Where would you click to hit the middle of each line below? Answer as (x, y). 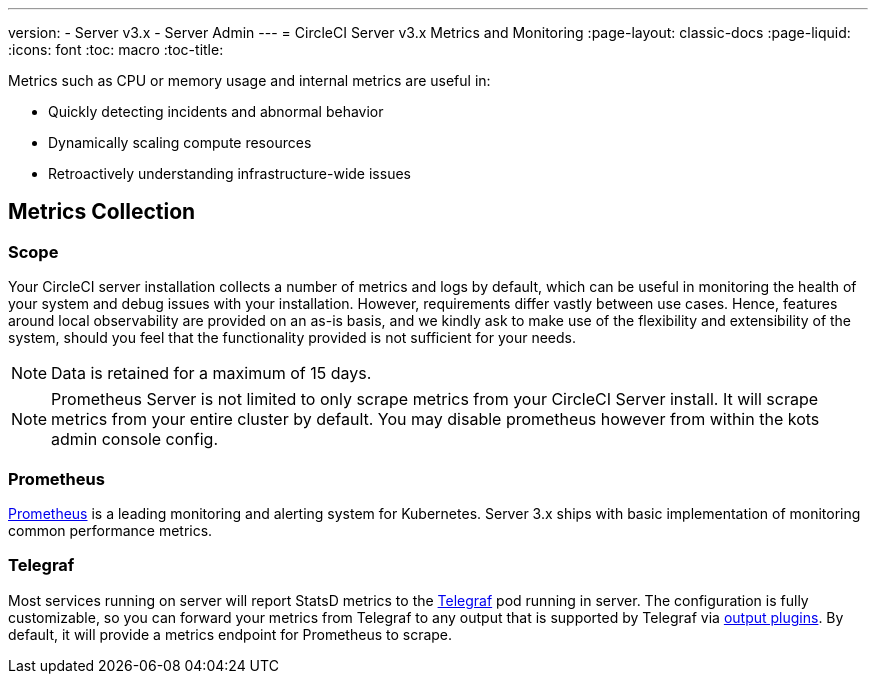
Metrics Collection (102, 212)
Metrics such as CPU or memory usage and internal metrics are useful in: (249, 80)
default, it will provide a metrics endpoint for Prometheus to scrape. (230, 634)
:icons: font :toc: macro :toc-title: (116, 49)
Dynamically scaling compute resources (180, 142)
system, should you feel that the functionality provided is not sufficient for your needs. (292, 338)
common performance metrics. (110, 530)
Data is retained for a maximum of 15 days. (211, 373)
